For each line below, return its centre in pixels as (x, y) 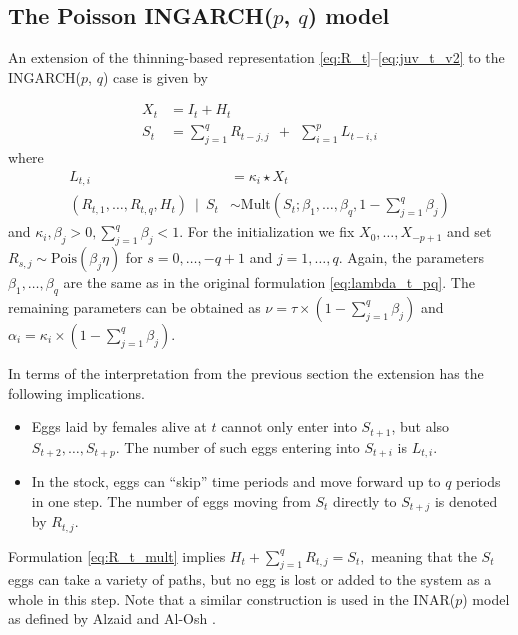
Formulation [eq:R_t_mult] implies (117, 555)
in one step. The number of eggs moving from (171, 500)
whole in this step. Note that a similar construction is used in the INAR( (232, 598)
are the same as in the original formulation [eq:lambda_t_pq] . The (269, 282)
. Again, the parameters (411, 257)
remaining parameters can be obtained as (134, 306)
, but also (420, 426)
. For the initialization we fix (267, 231)
